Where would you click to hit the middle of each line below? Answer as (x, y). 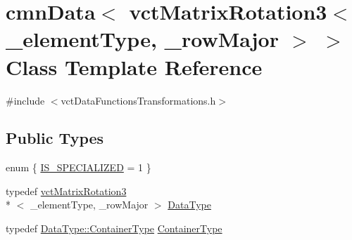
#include (25, 100)
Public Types (55, 138)
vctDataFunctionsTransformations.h (138, 100)
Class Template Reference (134, 66)
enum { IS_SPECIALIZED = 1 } (78, 167)
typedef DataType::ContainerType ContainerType (114, 228)
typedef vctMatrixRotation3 (66, 191)
